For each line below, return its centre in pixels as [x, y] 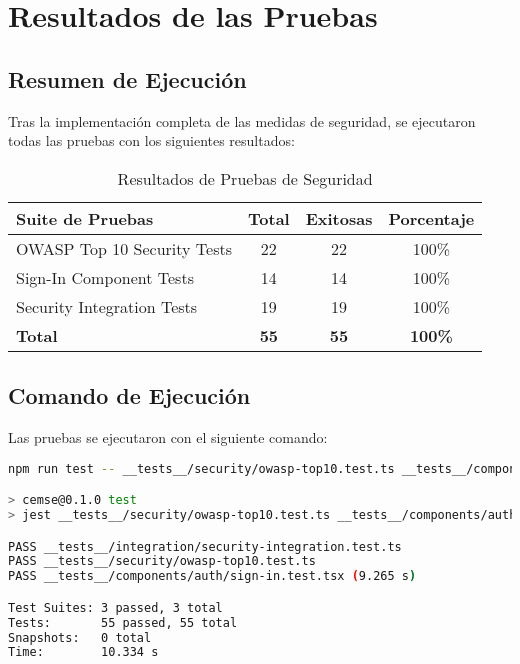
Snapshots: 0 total [80, 637]
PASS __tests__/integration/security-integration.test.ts [205, 546]
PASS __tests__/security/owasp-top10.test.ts [162, 561]
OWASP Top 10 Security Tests [124, 248]
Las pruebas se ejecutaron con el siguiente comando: [168, 436]
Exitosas [339, 218]
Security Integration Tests [107, 306]
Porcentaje [431, 218]
